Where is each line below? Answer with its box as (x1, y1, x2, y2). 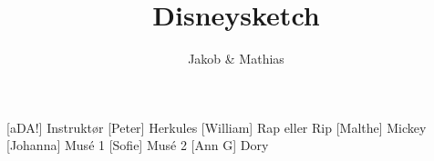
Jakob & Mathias (188, 49, 284, 68)
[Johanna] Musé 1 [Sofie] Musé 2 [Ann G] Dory (6, 136, 269, 155)
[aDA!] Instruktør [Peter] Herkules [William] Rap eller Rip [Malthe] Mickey (6, 117, 427, 136)
